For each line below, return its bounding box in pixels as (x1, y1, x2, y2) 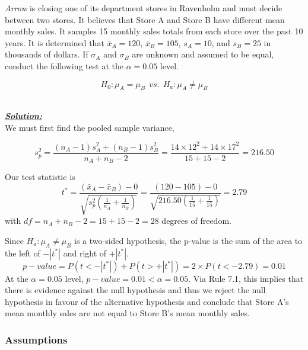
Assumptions (5, 332, 68, 346)
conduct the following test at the (5, 59, 123, 72)
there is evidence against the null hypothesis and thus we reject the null (5, 284, 266, 296)
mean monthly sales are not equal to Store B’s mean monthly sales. (5, 307, 250, 319)
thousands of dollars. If (5, 48, 88, 60)
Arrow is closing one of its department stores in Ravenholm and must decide (5, 2, 282, 14)
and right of (63, 246, 107, 259)
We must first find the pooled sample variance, (5, 121, 174, 133)
